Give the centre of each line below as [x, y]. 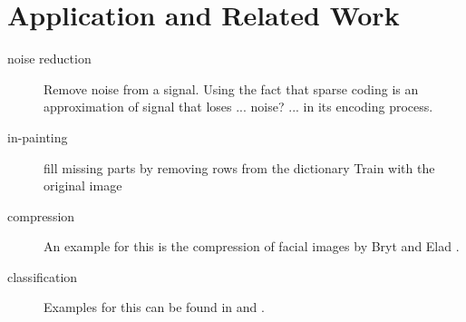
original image [83, 185]
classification [43, 276]
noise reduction [49, 59]
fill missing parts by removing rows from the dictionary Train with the [239, 167]
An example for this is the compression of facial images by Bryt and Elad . [252, 246]
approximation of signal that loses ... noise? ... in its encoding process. [238, 107]
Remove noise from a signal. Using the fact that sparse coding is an [231, 88]
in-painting [38, 137]
